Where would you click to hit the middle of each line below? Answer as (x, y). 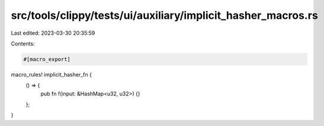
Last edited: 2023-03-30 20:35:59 (53, 33)
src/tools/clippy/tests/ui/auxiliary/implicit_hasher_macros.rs (164, 15)
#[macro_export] (47, 59)
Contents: (23, 44)
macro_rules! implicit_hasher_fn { (51, 74)
